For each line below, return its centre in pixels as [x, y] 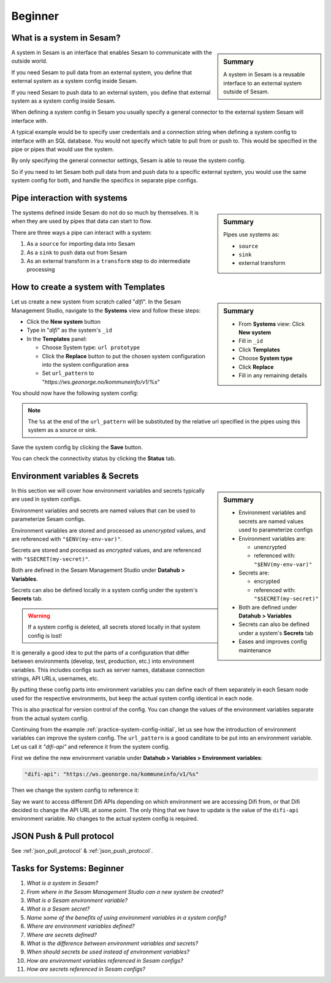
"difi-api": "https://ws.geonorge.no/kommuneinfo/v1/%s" [112, 774]
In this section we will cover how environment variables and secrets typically [108, 491]
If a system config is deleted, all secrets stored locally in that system [114, 627]
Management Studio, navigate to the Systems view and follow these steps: [106, 310]
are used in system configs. [46, 499]
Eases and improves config [273, 641]
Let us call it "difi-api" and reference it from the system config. [90, 746]
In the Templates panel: [57, 339]
